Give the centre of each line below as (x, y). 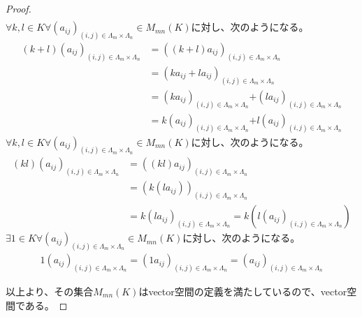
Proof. (19, 8)
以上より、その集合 (50, 291)
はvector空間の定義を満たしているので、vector (243, 291)
